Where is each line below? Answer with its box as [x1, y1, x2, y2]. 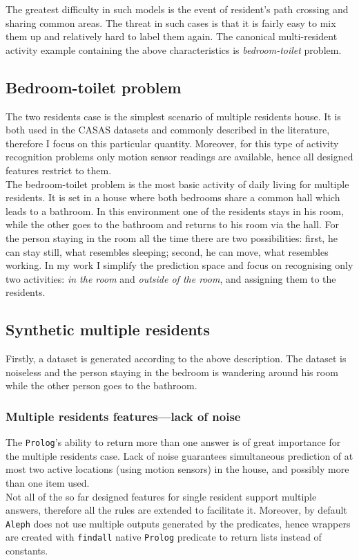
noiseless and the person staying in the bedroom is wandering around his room [6, 364, 338, 379]
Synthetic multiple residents [6, 319, 210, 340]
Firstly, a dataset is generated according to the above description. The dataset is [6, 351, 347, 366]
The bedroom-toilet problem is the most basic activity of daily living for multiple [6, 176, 349, 191]
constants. [6, 543, 48, 558]
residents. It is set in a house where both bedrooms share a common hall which [6, 190, 340, 205]
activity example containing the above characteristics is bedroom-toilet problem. [6, 42, 342, 57]
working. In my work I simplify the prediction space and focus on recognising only [6, 258, 353, 272]
